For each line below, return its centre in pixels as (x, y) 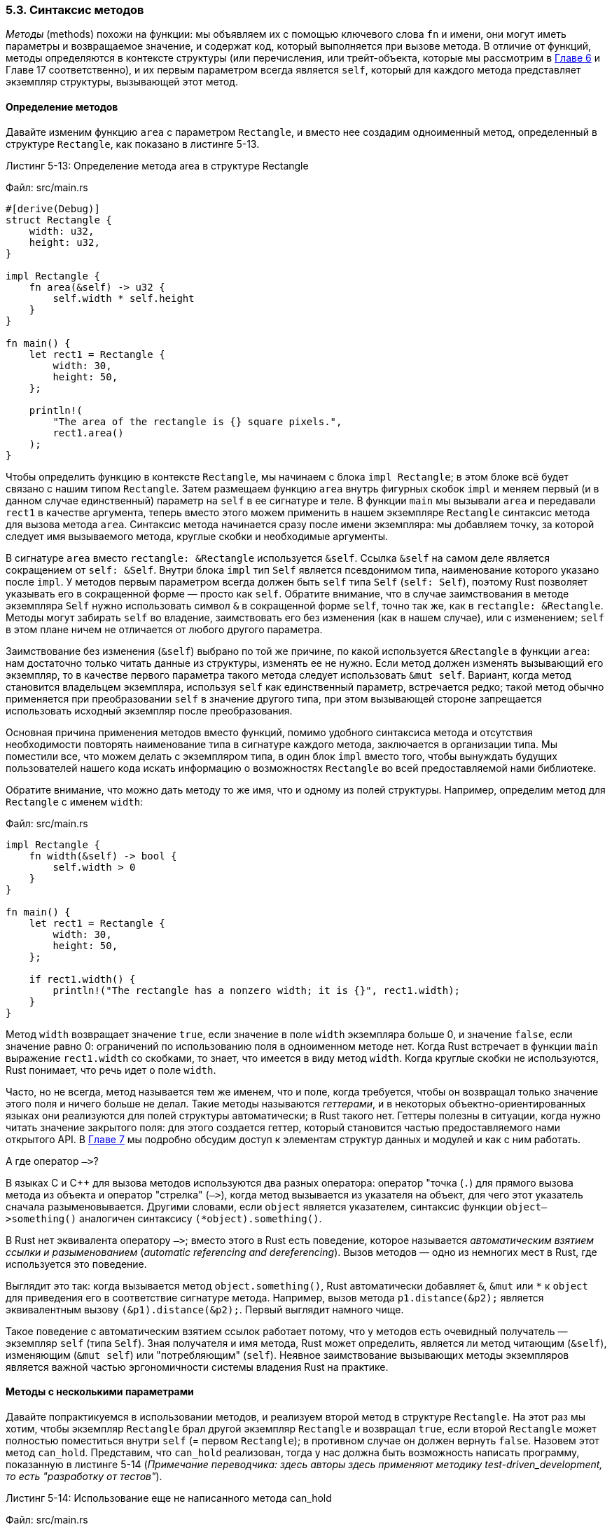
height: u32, (64, 242)
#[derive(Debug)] (53, 208)
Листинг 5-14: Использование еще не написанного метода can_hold (169, 1498)
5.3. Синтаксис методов (75, 10)
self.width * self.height (124, 298)
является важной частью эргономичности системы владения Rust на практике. (197, 1367)
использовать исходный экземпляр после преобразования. (149, 710)
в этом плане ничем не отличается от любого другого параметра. (164, 629)
